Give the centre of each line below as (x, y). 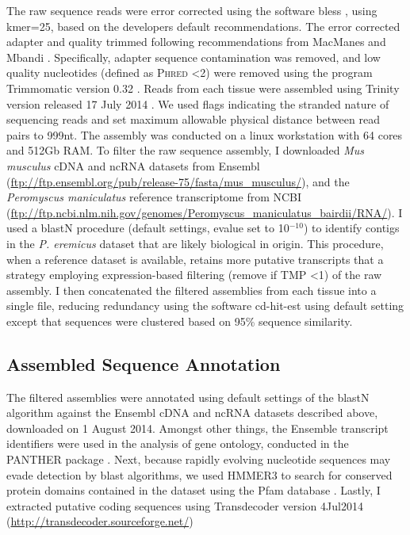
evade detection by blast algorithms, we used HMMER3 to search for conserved (199, 474)
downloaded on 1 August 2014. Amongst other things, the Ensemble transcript (197, 428)
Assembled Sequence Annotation (144, 363)
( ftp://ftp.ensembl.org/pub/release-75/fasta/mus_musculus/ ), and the (178, 181)
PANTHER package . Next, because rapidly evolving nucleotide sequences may (199, 459)
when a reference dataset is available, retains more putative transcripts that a (195, 259)
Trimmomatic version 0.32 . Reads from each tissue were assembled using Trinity (203, 88)
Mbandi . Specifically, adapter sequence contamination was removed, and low (194, 57)
